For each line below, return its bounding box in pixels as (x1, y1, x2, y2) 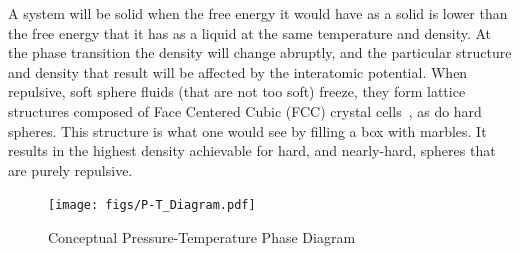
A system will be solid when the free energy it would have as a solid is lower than (8, 3, 508, 23)
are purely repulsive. (8, 159, 133, 180)
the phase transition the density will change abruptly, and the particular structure (8, 42, 512, 63)
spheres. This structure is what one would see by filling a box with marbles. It (8, 120, 487, 141)
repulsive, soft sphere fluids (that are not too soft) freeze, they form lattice (8, 81, 466, 102)
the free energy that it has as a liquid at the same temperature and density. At (8, 22, 492, 43)
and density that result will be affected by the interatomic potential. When (8, 61, 468, 82)
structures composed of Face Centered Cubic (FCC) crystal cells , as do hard (8, 100, 482, 121)
